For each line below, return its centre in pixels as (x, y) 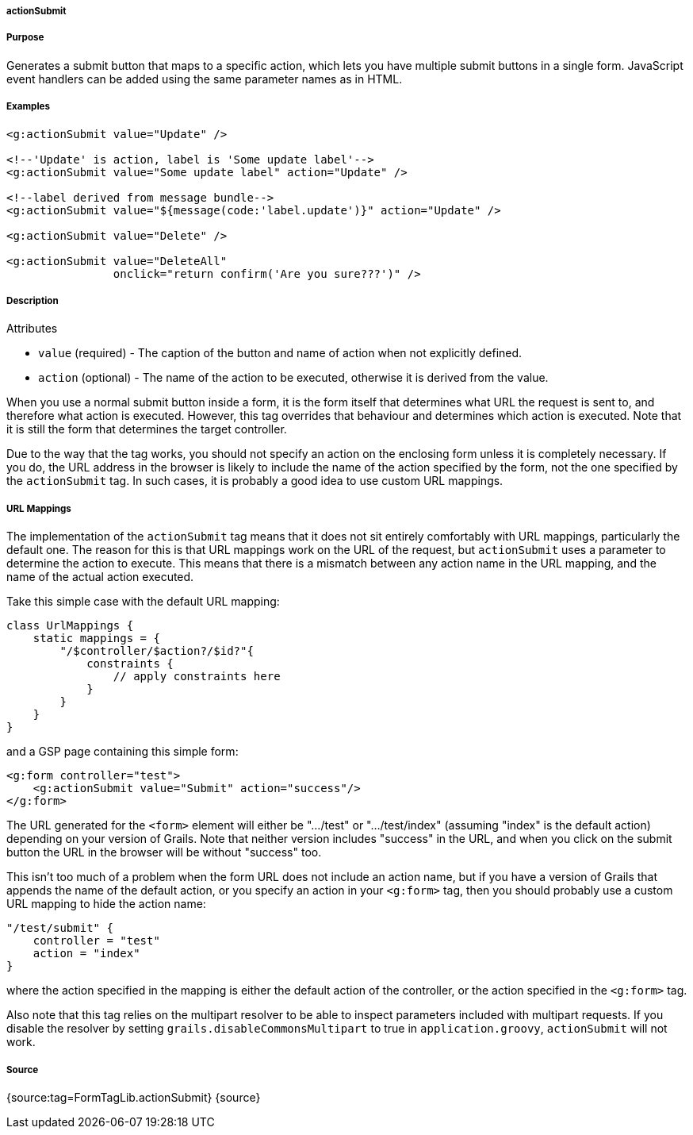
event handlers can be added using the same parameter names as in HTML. (205, 79)
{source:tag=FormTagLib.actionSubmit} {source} (134, 1097)
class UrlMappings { (70, 626)
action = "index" (86, 954)
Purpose (25, 38)
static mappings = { (96, 639)
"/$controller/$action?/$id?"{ (157, 651)
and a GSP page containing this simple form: (123, 752)
